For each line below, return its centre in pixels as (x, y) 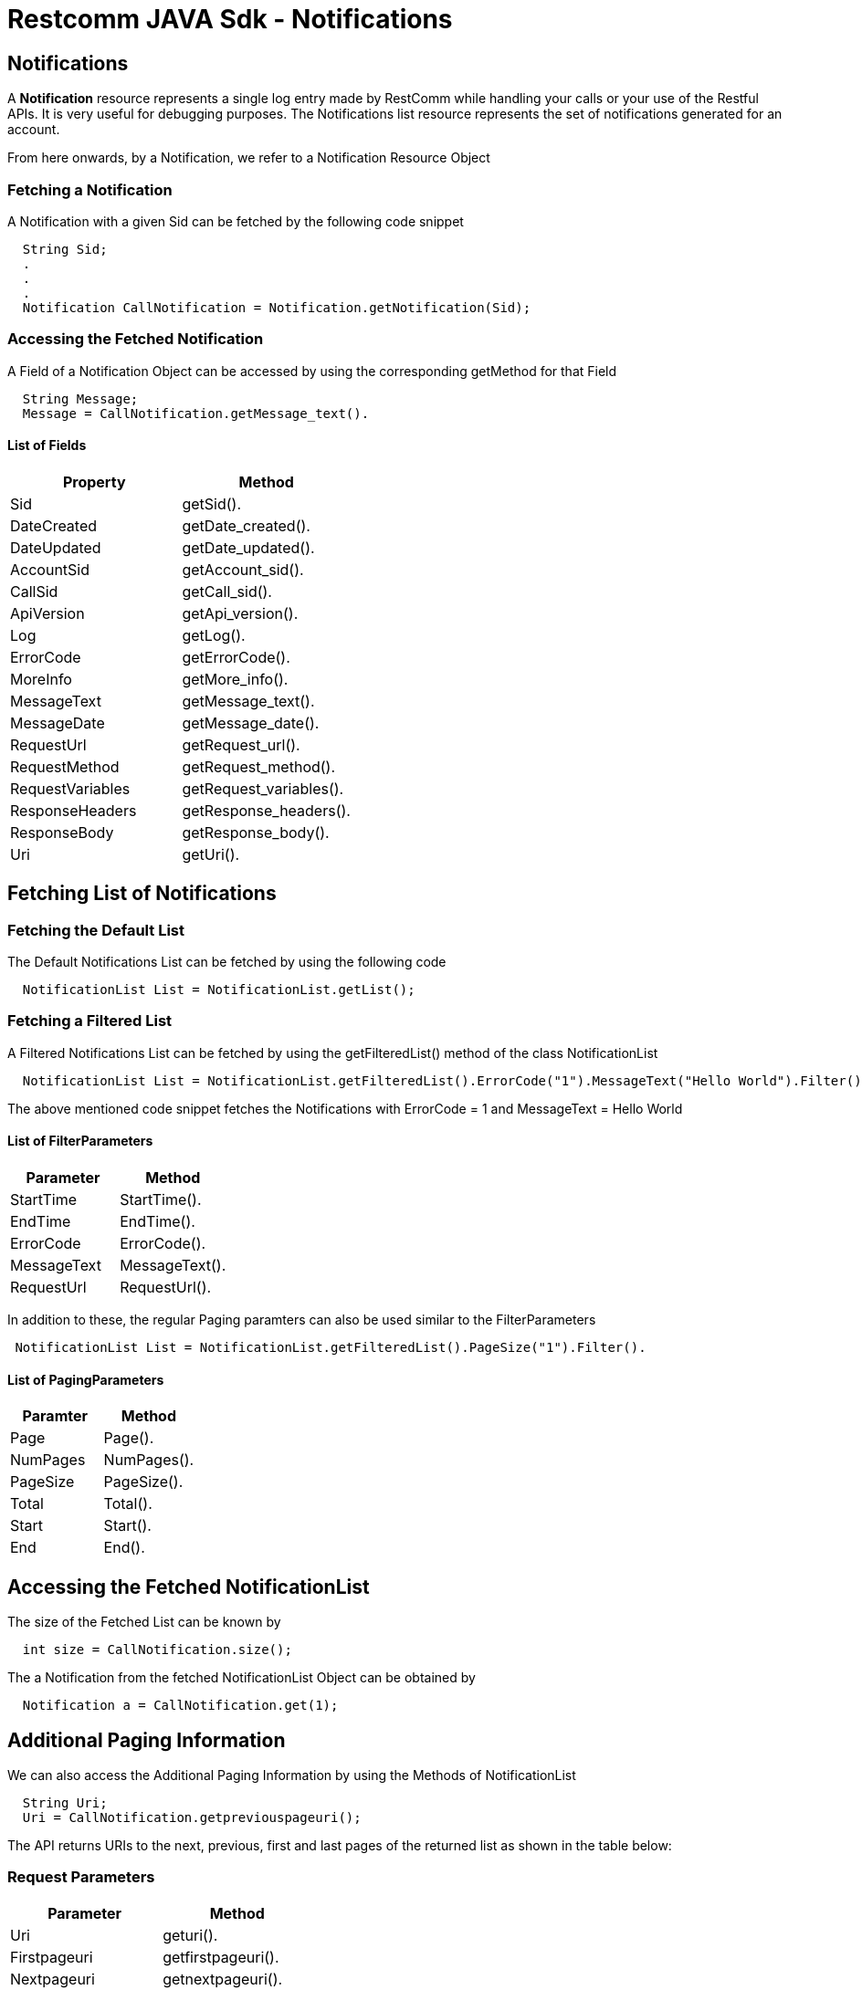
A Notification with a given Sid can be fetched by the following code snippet (236, 221)
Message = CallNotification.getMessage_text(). (196, 413)
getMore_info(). (235, 679)
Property (94, 482)
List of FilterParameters (80, 1141)
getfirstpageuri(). (221, 1957)
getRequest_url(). (241, 744)
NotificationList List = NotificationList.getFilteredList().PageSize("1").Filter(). (331, 1348)
